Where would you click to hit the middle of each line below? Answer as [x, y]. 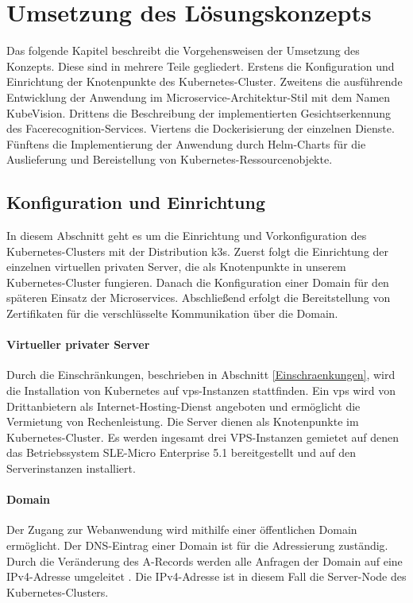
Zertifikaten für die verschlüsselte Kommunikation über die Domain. [172, 313]
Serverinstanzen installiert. [71, 468]
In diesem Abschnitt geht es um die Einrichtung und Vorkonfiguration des [187, 236]
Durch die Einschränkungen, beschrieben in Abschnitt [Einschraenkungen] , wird [201, 375]
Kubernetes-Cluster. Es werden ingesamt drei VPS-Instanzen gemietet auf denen [203, 437]
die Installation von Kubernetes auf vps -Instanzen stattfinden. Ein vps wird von [201, 390]
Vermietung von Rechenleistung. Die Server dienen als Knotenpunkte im [183, 421]
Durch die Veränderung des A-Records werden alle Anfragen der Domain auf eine [205, 560]
